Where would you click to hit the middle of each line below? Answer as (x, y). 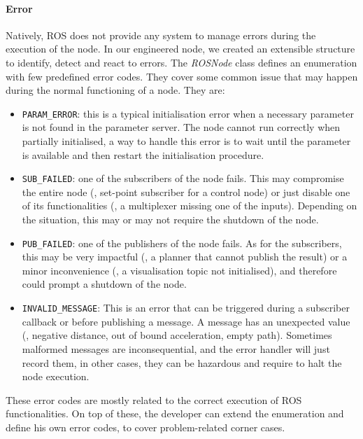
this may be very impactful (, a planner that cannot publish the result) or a (185, 257)
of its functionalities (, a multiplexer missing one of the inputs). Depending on (190, 205)
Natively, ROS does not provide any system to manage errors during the (161, 35)
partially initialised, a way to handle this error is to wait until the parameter (186, 141)
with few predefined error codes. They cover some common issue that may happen (182, 76)
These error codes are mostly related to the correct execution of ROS (154, 399)
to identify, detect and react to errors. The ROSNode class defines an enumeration (181, 62)
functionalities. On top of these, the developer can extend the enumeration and (175, 413)
